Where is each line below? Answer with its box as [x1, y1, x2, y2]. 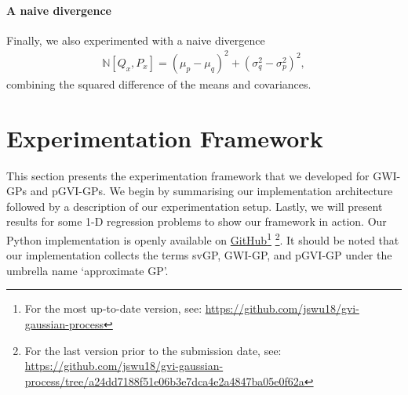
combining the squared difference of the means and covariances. [6, 75, 311, 92]
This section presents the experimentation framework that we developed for [6, 167, 370, 183]
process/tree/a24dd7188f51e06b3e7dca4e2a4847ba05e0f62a [24, 372, 304, 389]
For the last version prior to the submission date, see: [24, 342, 282, 358]
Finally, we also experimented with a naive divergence [6, 31, 265, 48]
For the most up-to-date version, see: [24, 300, 202, 317]
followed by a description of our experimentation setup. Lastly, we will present [6, 197, 383, 214]
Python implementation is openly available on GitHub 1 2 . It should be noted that [6, 230, 399, 248]
